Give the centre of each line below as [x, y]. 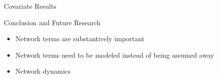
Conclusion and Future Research [52, 22]
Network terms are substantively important [80, 39]
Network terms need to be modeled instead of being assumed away [115, 55]
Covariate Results [30, 6]
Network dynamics [43, 71]
